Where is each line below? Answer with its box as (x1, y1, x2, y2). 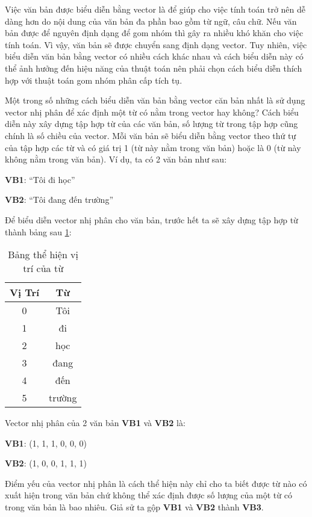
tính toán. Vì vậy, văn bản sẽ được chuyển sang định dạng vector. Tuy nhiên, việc (5, 38, 307, 51)
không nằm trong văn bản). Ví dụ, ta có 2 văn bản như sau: (5, 153, 227, 166)
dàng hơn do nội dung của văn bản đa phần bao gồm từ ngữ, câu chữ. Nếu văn (5, 14, 297, 27)
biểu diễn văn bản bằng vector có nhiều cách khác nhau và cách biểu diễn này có (5, 50, 304, 63)
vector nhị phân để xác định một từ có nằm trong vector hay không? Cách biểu (5, 105, 299, 118)
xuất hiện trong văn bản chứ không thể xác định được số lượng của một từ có (5, 489, 292, 501)
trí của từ (23, 261, 64, 276)
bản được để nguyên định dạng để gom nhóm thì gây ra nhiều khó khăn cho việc (5, 26, 304, 39)
